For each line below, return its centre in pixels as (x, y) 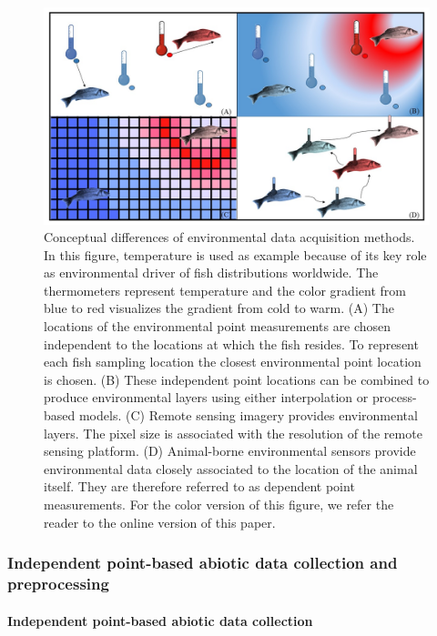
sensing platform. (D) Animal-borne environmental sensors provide (230, 451)
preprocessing (58, 584)
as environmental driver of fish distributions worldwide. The (211, 273)
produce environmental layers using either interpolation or (206, 397)
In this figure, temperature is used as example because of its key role (235, 254)
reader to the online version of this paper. (160, 522)
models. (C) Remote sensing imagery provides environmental (248, 415)
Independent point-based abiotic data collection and (203, 563)
